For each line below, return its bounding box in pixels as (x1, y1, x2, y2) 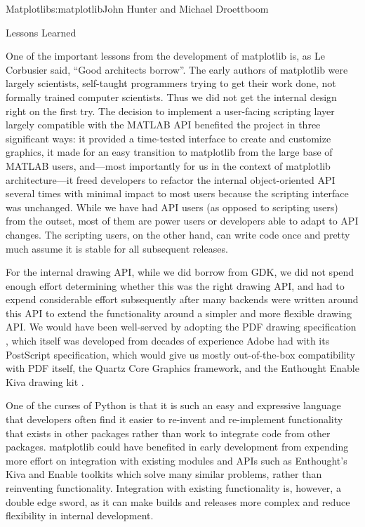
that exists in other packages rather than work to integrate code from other (6, 425, 331, 440)
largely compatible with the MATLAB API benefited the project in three (6, 117, 321, 132)
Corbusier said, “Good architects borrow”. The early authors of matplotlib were (6, 62, 348, 76)
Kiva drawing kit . (6, 374, 84, 389)
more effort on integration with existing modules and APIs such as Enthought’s (6, 453, 347, 467)
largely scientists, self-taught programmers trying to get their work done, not (6, 76, 336, 91)
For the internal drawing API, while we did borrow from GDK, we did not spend (6, 265, 354, 279)
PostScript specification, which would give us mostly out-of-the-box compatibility (6, 347, 355, 361)
